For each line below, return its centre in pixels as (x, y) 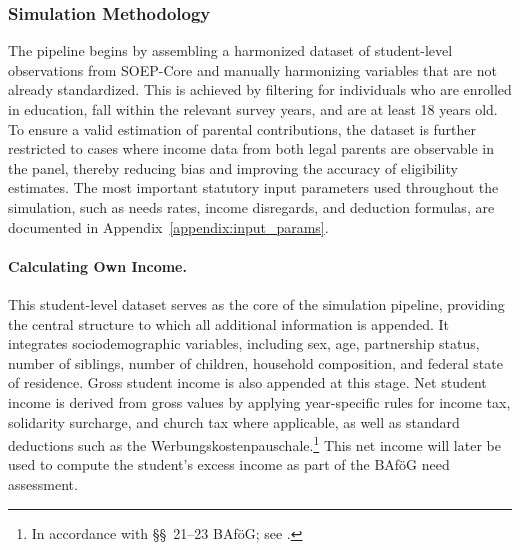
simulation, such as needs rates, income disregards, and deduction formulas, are (251, 206)
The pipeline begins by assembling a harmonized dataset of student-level (230, 50)
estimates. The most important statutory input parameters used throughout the (253, 187)
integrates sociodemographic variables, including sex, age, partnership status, (244, 343)
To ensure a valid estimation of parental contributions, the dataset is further (242, 128)
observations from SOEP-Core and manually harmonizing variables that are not (252, 69)
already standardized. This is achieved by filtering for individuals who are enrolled (260, 89)
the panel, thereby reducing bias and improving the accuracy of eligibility (233, 167)
